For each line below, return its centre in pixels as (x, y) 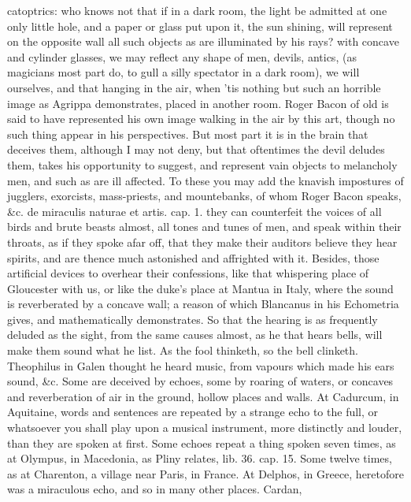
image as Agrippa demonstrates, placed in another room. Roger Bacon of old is (198, 103)
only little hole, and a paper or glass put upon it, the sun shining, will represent (200, 26)
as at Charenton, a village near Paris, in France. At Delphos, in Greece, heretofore (206, 473)
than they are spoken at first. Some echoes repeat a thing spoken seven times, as (202, 443)
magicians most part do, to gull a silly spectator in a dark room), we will (183, 72)
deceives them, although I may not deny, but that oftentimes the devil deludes (196, 149)
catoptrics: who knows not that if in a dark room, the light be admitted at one (197, 10)
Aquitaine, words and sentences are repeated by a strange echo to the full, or (193, 412)
